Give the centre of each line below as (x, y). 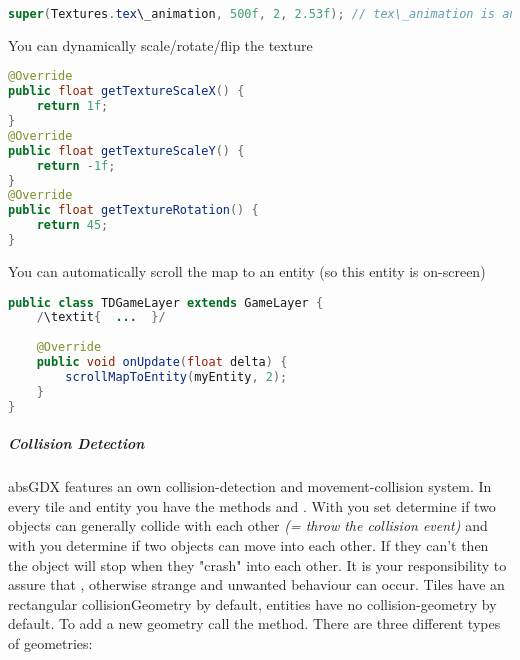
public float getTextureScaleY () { (126, 150)
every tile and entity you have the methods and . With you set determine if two (252, 505)
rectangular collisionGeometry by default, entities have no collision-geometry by (252, 603)
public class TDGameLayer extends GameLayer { (166, 302)
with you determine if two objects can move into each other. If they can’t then (248, 544)
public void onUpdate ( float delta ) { (162, 362)
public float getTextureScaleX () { (126, 91)
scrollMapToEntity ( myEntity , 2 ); (176, 376)
